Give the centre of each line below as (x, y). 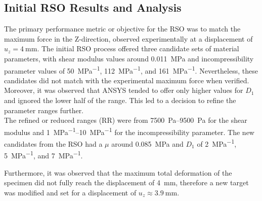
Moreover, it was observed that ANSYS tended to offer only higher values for (124, 90)
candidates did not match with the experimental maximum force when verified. (127, 80)
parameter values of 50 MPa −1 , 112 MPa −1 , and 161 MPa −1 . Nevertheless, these (131, 70)
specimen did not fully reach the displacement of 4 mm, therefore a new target (126, 182)
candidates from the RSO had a (53, 143)
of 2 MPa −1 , (217, 143)
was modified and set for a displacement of (70, 192)
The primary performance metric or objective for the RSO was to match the (122, 29)
